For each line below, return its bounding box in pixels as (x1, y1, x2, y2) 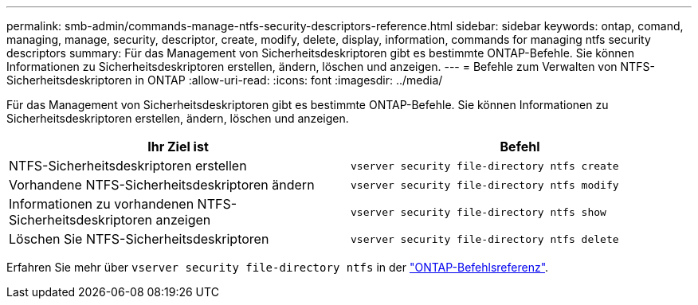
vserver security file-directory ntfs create (351, 159, 619, 172)
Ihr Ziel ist (147, 139, 209, 154)
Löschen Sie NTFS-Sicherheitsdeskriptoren (9, 231, 269, 247)
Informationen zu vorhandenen (9, 196, 194, 212)
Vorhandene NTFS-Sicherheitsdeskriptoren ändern (9, 177, 315, 193)
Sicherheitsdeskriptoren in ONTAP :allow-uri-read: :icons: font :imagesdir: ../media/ (6, 73, 443, 87)
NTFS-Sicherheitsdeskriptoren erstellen (9, 158, 247, 174)
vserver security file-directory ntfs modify (351, 178, 619, 191)
